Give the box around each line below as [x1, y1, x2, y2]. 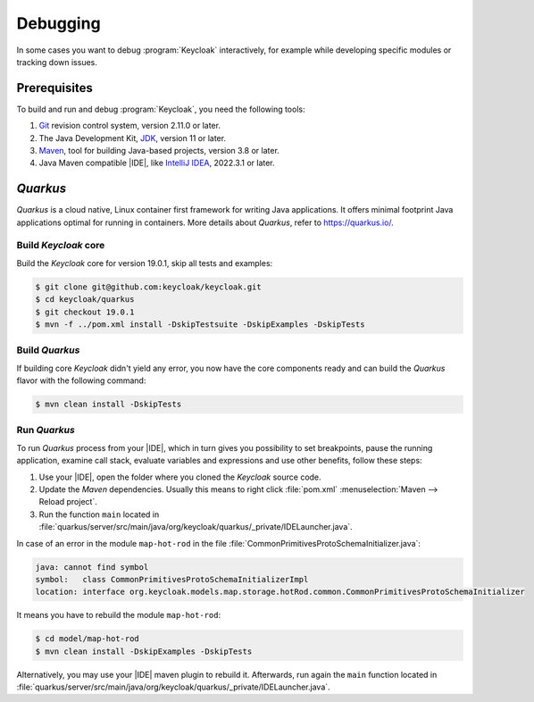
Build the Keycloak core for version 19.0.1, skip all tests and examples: [16, 257, 273, 268]
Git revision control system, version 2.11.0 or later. [38, 121, 221, 131]
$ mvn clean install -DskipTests [35, 399, 182, 410]
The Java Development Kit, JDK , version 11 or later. [38, 132, 227, 143]
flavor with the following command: [16, 375, 146, 386]
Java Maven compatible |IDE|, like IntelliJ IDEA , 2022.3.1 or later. [38, 157, 276, 169]
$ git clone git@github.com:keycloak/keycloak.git [35, 281, 263, 292]
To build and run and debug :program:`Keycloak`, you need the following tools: [16, 104, 305, 114]
